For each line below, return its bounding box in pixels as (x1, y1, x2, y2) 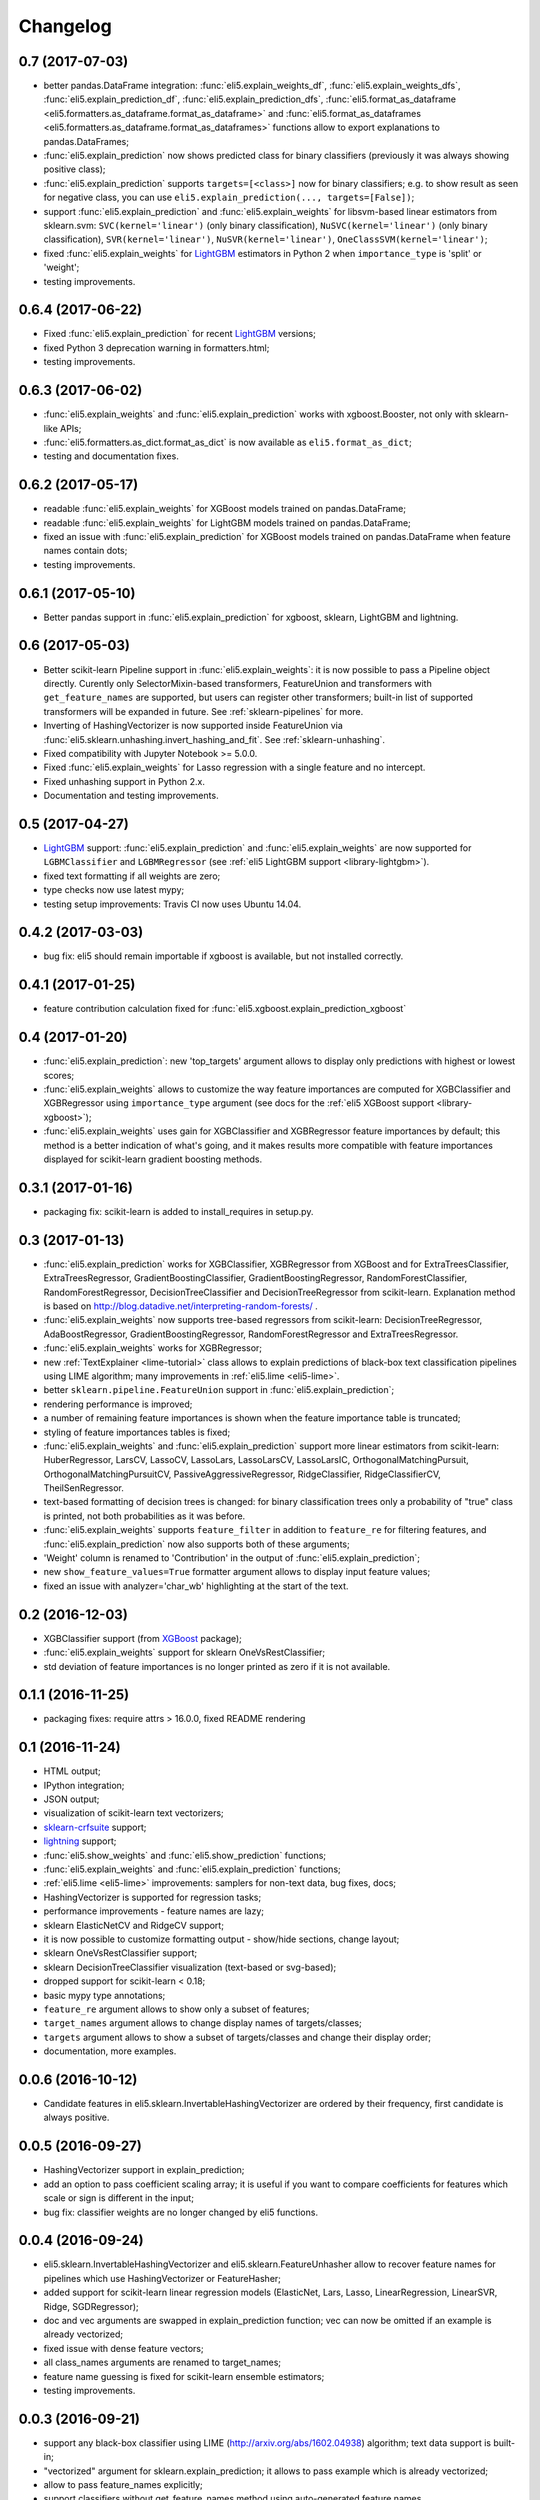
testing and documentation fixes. (43, 450, 179, 462)
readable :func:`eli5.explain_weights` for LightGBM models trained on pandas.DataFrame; (43, 516, 412, 529)
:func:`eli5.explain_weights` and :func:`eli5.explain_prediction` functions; (43, 1863, 341, 1875)
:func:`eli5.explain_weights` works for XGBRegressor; (43, 1342, 263, 1354)
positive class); (43, 163, 106, 175)
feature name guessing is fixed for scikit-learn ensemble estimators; (43, 2370, 325, 2382)
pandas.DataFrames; (43, 135, 130, 147)
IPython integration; (43, 1779, 125, 1791)
